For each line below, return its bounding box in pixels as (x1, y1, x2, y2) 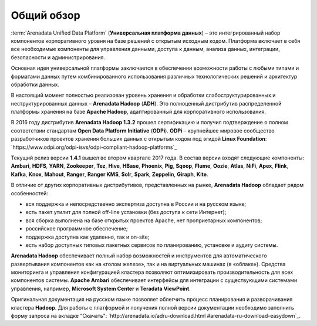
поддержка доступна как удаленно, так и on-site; (25, 233, 150, 240)
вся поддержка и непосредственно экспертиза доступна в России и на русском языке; (25, 200, 247, 208)
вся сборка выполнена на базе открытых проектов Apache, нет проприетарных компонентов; (25, 217, 262, 224)
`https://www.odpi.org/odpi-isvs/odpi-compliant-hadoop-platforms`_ (11, 144, 177, 151)
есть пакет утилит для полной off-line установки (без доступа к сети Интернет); (25, 209, 227, 216)
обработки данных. (11, 81, 60, 88)
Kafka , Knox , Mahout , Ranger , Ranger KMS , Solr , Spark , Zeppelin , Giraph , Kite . (11, 171, 208, 178)
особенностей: (11, 189, 48, 196)
